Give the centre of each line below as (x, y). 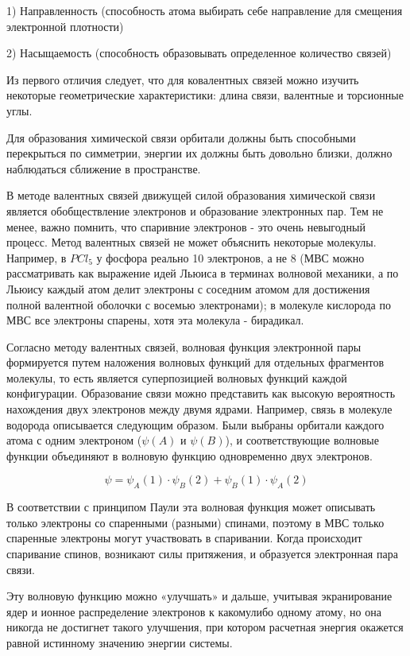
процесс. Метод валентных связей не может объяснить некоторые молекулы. (191, 242)
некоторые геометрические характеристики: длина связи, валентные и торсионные (205, 95)
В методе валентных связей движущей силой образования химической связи (191, 195)
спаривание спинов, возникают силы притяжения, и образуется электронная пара (202, 554)
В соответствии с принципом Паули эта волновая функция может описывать (191, 507)
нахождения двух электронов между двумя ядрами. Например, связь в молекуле (199, 409)
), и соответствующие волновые (302, 440)
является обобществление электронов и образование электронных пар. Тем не (195, 210)
